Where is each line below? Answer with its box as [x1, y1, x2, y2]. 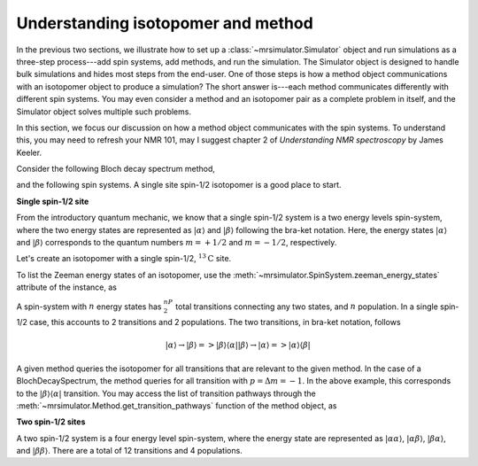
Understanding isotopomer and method [16, 13, 313, 33]
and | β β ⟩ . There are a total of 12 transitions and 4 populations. [16, 446, 243, 456]
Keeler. [16, 147, 42, 158]
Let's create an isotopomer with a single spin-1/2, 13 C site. [16, 252, 232, 264]
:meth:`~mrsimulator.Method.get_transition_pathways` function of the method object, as [16, 400, 337, 411]
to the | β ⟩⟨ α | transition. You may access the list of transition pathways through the [16, 388, 316, 399]
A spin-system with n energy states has [16, 301, 162, 312]
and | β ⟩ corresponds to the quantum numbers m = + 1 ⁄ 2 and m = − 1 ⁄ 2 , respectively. [16, 237, 337, 248]
